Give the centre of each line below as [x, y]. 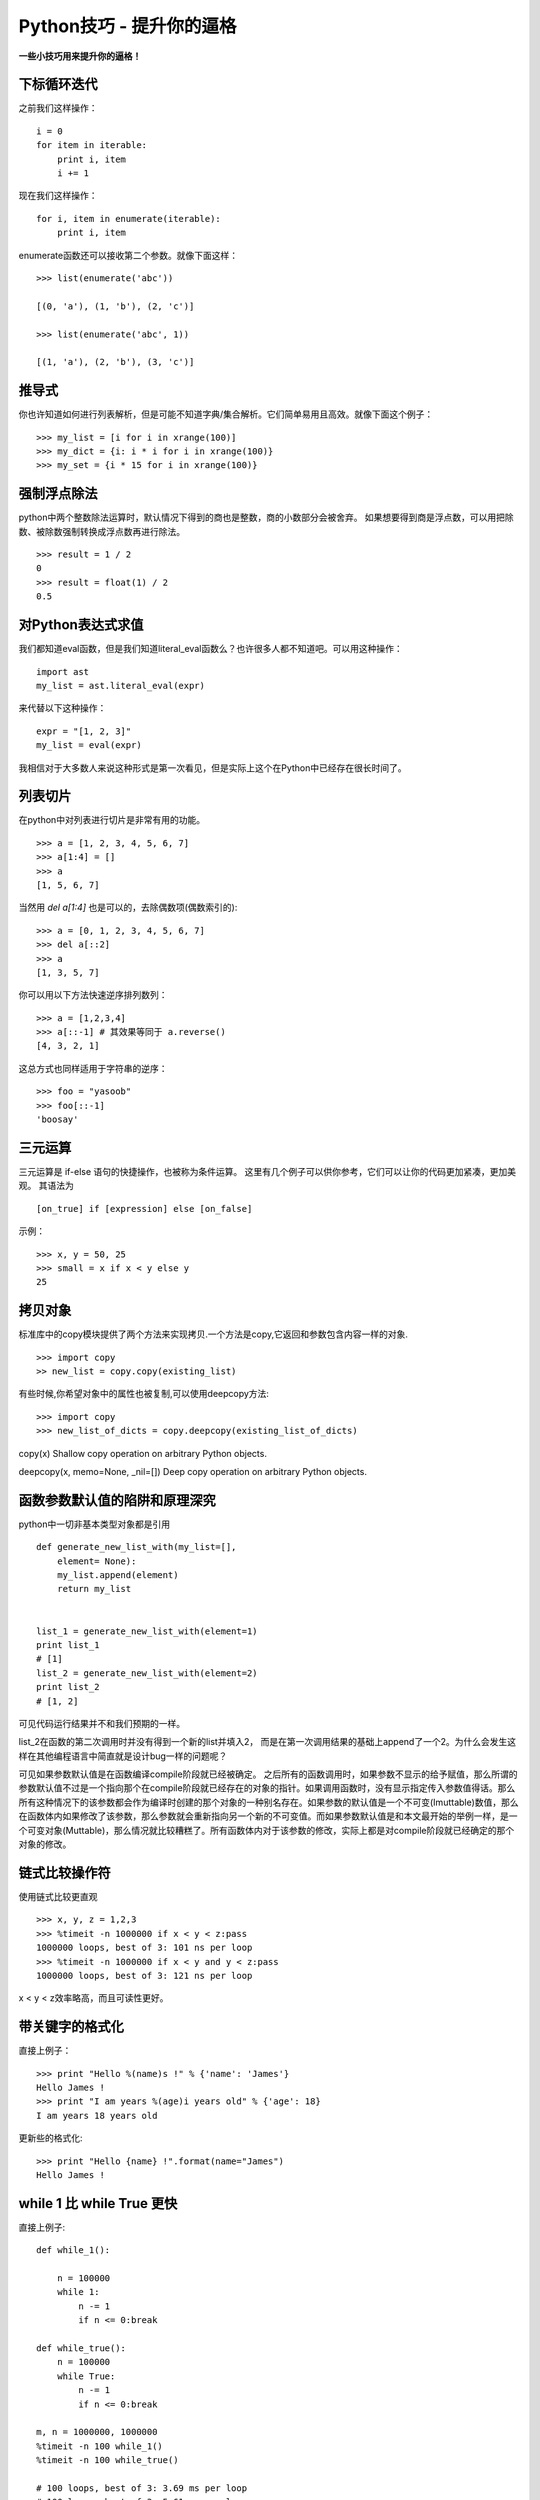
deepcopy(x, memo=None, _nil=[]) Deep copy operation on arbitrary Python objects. [192, 1471]
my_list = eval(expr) [89, 745]
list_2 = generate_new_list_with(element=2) [147, 1673]
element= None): [96, 1561]
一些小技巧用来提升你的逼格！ [80, 56]
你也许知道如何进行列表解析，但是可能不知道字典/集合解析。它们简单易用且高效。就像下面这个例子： [226, 414]
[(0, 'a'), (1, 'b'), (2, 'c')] [115, 306]
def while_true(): [81, 2348]
